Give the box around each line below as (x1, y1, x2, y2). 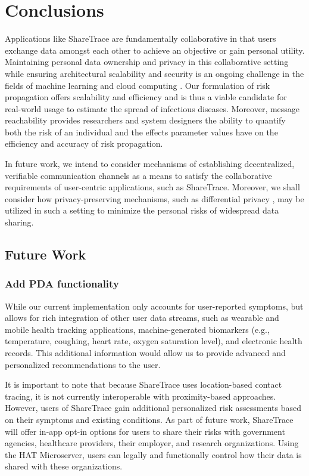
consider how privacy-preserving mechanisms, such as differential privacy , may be (5, 192, 304, 205)
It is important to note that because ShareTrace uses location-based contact (5, 378, 282, 391)
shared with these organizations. (5, 460, 123, 472)
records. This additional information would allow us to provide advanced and (5, 347, 286, 358)
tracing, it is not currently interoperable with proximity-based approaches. (5, 390, 276, 402)
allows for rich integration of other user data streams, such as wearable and (5, 311, 279, 324)
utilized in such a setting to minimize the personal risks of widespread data (5, 204, 279, 217)
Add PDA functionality (5, 276, 119, 291)
